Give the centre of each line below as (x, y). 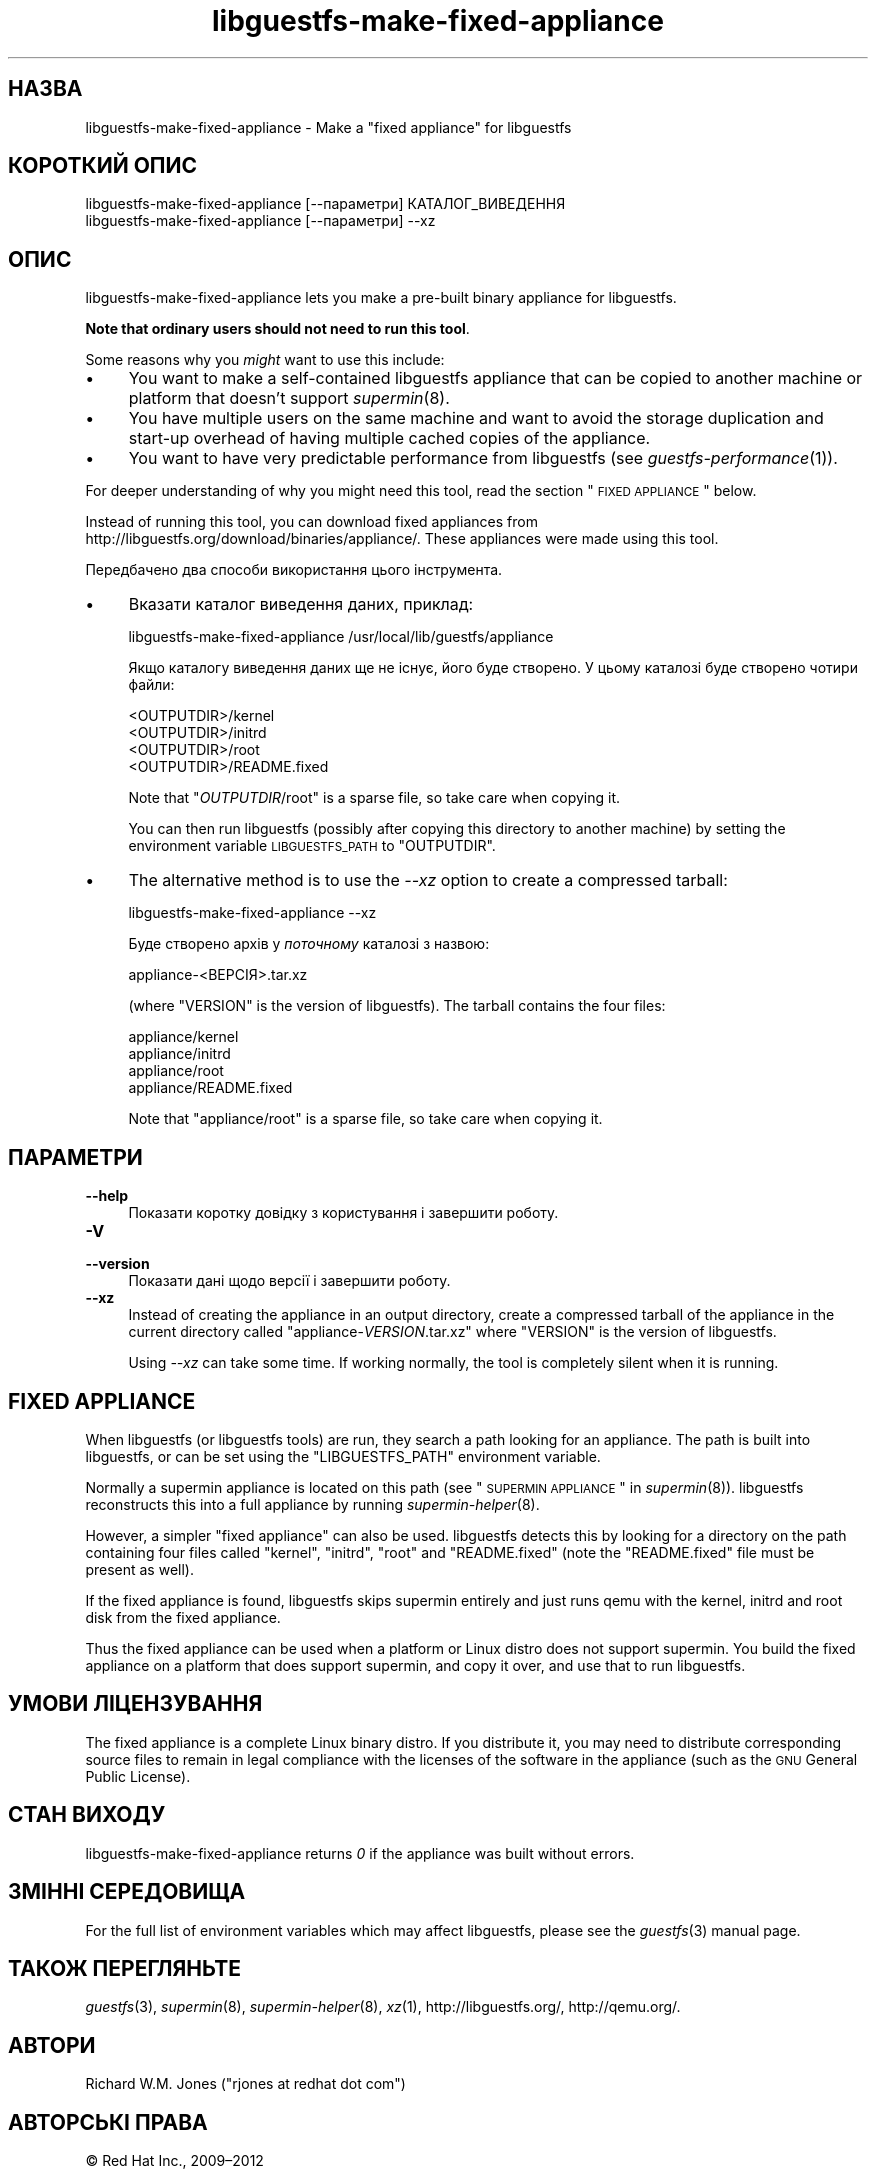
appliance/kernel (183, 1037)
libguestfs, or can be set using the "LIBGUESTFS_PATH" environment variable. (343, 1456)
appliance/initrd (179, 1054)
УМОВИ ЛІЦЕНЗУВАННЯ (135, 1704)
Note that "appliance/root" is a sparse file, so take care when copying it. (365, 1119)
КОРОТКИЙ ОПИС (103, 166)
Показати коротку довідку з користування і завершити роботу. (343, 1213)
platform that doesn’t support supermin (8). (289, 398)
